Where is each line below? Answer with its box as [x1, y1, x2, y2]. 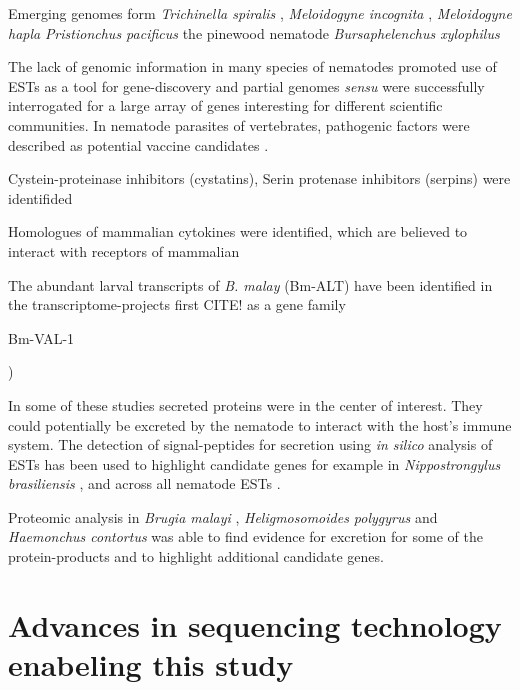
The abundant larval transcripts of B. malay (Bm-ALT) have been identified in [8, 274, 493, 295]
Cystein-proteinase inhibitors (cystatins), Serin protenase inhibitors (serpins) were [8, 168, 511, 189]
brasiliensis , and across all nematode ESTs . [8, 473, 281, 494]
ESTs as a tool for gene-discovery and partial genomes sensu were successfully [8, 75, 485, 96]
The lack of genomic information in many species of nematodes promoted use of [8, 56, 497, 77]
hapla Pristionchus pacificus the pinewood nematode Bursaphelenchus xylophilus [8, 22, 500, 43]
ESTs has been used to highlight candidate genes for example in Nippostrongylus [8, 453, 501, 474]
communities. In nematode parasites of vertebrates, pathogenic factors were [8, 114, 470, 135]
